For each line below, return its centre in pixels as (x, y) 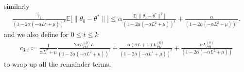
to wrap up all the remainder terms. (58, 63)
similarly (17, 6)
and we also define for (36, 34)
